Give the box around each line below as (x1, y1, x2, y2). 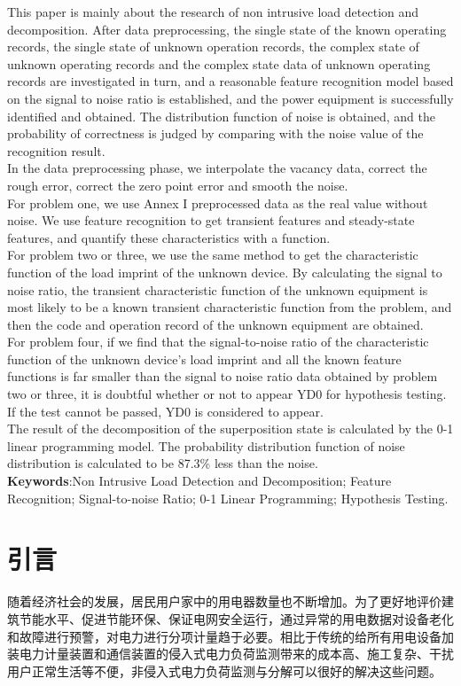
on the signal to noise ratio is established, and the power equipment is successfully (7, 89, 454, 107)
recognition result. (7, 141, 105, 160)
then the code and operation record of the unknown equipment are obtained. (7, 315, 424, 333)
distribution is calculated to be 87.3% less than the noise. (7, 454, 318, 472)
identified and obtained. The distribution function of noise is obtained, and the (7, 106, 435, 125)
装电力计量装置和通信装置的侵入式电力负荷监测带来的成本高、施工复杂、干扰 (7, 644, 454, 663)
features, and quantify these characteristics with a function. (7, 228, 331, 246)
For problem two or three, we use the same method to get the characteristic (7, 246, 418, 264)
